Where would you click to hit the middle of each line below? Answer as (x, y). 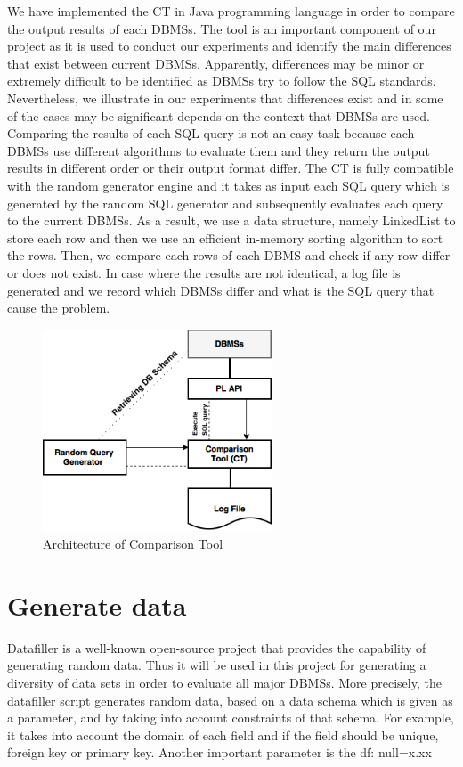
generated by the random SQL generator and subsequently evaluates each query (225, 203)
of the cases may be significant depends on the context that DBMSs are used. (219, 115)
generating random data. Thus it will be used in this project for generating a (217, 665)
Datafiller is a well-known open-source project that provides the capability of (217, 647)
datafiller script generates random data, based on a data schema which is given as (230, 700)
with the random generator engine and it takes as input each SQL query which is (228, 185)
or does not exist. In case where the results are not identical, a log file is (204, 272)
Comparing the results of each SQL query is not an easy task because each (211, 133)
